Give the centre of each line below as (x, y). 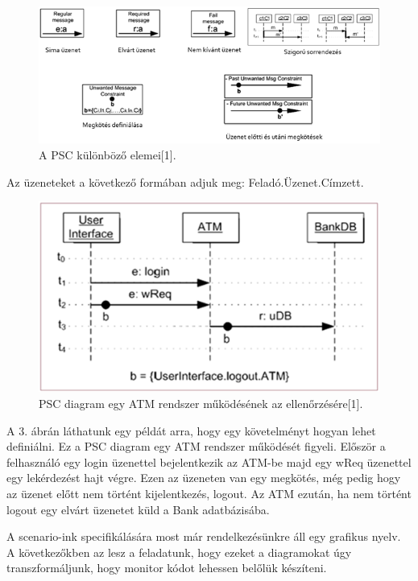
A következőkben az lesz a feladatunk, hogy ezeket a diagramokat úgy (179, 552)
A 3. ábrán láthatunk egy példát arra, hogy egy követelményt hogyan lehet (191, 430)
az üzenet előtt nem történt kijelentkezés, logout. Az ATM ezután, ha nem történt (209, 494)
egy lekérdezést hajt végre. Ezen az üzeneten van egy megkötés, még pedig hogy (204, 478)
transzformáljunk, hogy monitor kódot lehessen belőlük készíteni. (167, 568)
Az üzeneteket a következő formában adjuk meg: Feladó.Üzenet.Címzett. (185, 181)
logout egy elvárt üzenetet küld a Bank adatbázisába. (138, 509)
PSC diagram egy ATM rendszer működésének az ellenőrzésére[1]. (201, 404)
